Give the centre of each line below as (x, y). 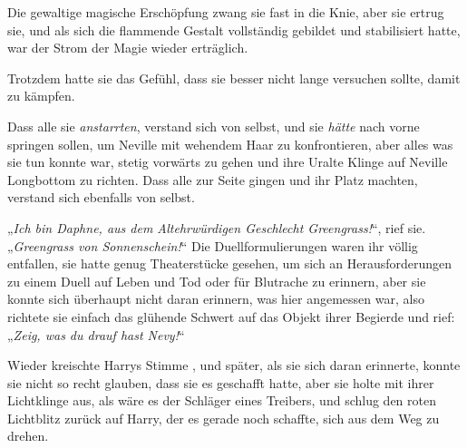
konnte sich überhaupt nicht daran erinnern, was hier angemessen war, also (216, 299)
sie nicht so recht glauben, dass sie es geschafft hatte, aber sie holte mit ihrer (221, 382)
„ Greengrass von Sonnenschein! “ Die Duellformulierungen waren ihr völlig (213, 245)
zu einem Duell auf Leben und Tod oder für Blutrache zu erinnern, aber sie (217, 281)
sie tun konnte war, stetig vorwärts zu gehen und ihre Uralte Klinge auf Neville (228, 162)
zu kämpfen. (41, 96)
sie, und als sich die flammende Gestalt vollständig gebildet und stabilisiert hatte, (234, 29)
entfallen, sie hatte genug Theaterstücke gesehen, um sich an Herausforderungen (230, 263)
